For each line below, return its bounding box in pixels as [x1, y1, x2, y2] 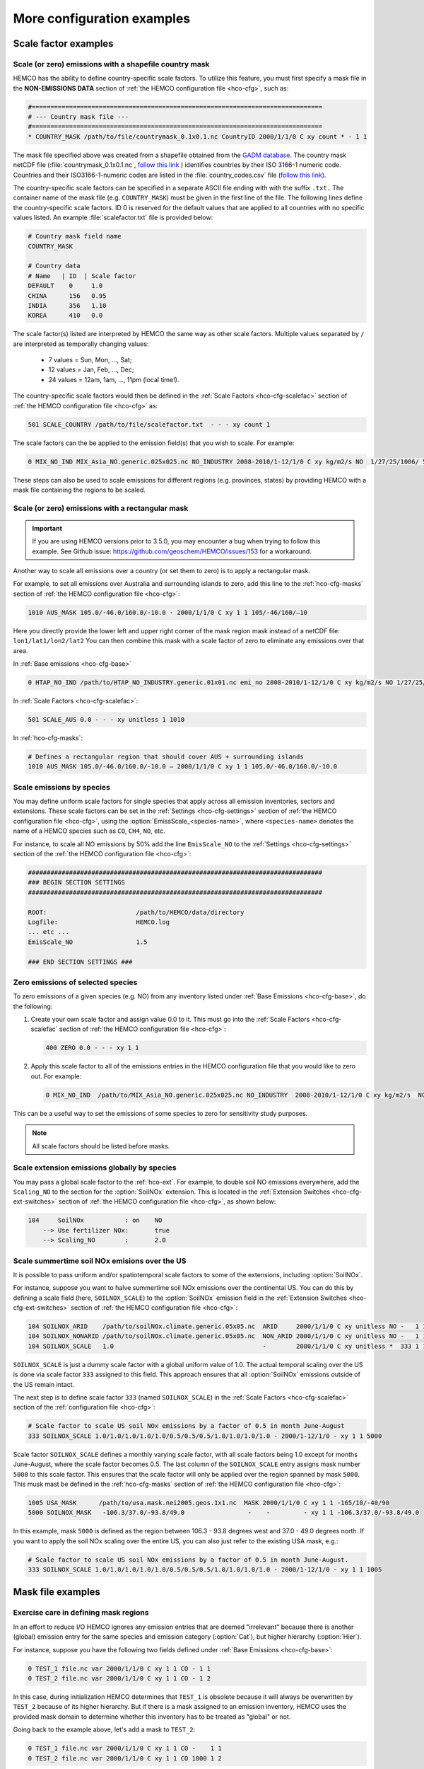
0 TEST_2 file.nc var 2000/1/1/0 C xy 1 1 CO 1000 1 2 [28, 1754, 222, 1762]
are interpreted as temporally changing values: [13, 340, 149, 348]
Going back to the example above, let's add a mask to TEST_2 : [13, 1725, 196, 1734]
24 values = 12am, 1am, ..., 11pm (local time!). [48, 375, 179, 384]
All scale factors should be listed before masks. [32, 1141, 170, 1150]
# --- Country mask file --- [28, 113, 129, 121]
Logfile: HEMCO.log [28, 918, 170, 926]
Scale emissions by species [13, 782, 111, 792]
